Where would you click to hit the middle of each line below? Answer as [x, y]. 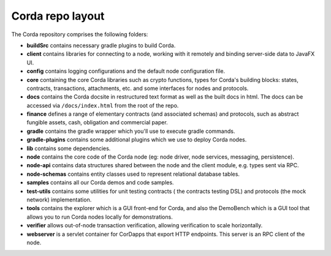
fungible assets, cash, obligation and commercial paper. [97, 122]
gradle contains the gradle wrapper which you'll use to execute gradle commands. [131, 131]
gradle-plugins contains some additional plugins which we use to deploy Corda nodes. [137, 140]
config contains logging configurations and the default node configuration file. [126, 71]
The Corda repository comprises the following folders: [80, 34]
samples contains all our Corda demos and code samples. [100, 183]
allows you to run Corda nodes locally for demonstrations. [100, 217]
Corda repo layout [58, 16]
